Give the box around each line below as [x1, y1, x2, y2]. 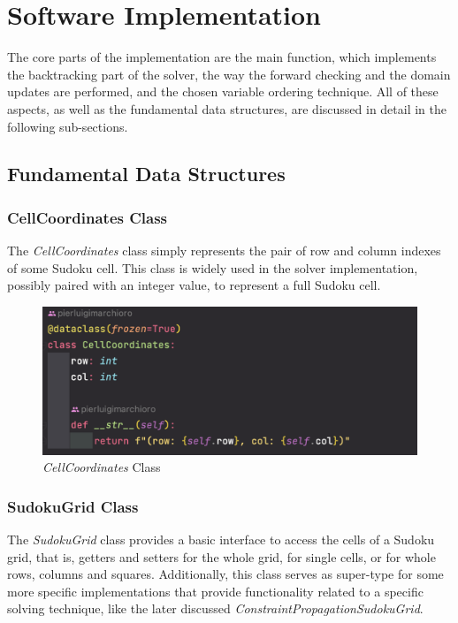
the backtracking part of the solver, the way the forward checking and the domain [7, 65, 451, 83]
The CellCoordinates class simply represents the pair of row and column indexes [7, 241, 441, 260]
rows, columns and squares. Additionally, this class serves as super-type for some [7, 565, 444, 583]
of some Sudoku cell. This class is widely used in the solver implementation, [7, 258, 418, 277]
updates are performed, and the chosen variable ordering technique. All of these [7, 82, 439, 101]
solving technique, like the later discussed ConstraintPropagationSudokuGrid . [7, 599, 424, 618]
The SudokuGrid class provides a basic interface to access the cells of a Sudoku [7, 529, 435, 548]
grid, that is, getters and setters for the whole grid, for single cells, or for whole [7, 547, 436, 566]
